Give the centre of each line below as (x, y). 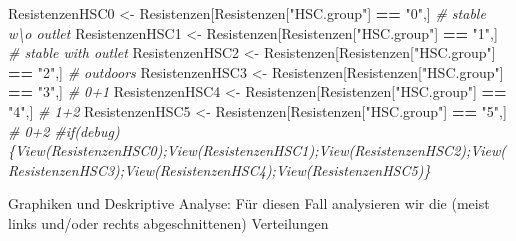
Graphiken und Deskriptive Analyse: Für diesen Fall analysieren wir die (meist (249, 203)
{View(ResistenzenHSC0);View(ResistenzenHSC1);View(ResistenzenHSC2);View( (257, 150)
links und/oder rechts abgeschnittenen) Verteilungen (168, 222)
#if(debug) (87, 130)
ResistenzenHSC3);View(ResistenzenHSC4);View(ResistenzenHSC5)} (219, 169)
